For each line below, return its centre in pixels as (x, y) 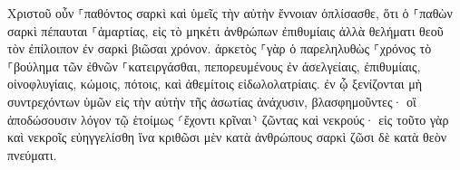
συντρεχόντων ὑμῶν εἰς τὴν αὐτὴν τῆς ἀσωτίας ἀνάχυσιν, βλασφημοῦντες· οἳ (212, 101)
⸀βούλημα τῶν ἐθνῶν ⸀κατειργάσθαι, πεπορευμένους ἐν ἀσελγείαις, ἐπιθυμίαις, (214, 66)
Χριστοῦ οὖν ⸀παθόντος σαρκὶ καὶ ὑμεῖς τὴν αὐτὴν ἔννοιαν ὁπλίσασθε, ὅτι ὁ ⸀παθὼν (230, 13)
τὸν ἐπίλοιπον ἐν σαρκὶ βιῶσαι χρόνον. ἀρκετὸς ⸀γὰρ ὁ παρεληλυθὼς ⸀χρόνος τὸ (220, 48)
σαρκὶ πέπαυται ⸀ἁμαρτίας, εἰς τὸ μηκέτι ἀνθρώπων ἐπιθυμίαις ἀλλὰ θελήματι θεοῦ (225, 30)
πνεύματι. (32, 154)
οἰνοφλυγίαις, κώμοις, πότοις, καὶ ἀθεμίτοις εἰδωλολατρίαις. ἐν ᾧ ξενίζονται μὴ (215, 84)
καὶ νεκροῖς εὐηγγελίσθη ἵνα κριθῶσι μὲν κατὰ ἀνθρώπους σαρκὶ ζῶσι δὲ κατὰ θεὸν (227, 137)
